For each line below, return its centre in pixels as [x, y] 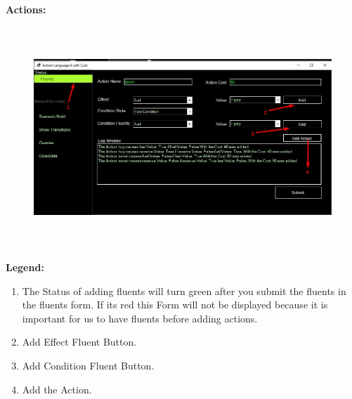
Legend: [25, 267]
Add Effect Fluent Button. [79, 342]
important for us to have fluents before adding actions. [140, 318]
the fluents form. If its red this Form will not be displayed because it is [175, 305]
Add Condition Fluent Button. [88, 366]
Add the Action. [57, 389]
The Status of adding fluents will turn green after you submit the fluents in [184, 290]
